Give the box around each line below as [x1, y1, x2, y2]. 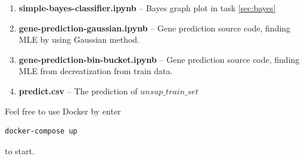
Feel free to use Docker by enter [5, 104, 121, 117]
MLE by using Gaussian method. [18, 33, 139, 46]
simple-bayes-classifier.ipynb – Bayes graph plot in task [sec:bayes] [18, 2, 276, 14]
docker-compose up [5, 127, 77, 136]
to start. [5, 144, 35, 157]
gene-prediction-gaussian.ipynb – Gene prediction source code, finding [18, 21, 291, 34]
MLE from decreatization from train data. [18, 65, 173, 77]
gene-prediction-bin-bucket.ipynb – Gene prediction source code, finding [18, 53, 300, 65]
